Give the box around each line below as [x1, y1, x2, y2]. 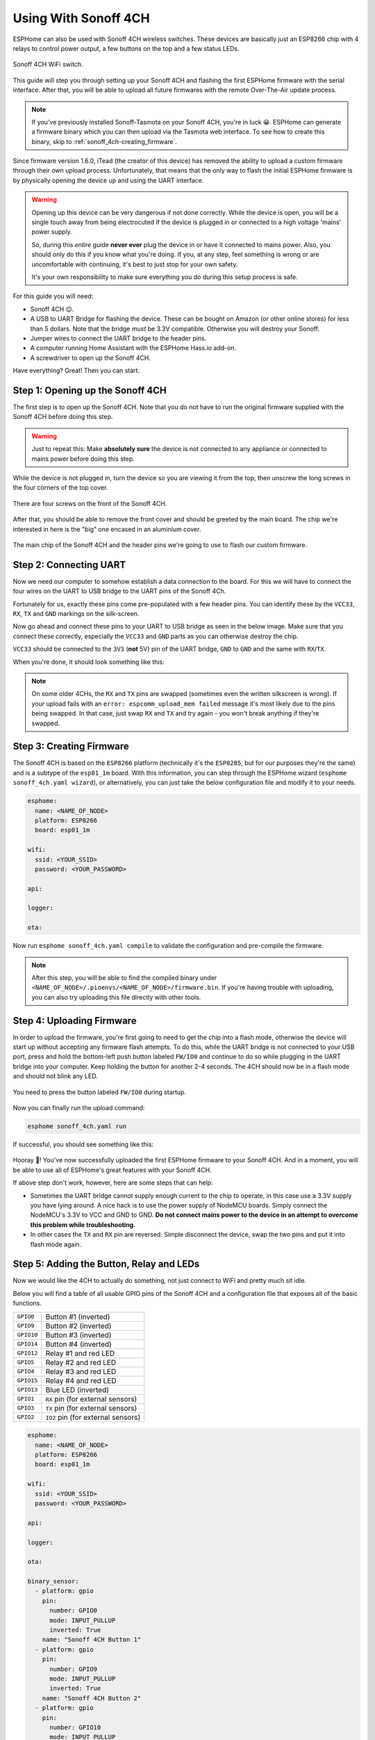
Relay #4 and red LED [45, 1375, 117, 1385]
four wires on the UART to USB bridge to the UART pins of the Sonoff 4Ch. [12, 587, 226, 595]
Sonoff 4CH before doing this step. [12, 413, 113, 421]
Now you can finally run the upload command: [12, 1104, 145, 1112]
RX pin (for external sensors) [45, 1394, 137, 1404]
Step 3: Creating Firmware [12, 741, 130, 752]
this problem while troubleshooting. [30, 1220, 136, 1228]
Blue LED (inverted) [45, 1385, 109, 1395]
